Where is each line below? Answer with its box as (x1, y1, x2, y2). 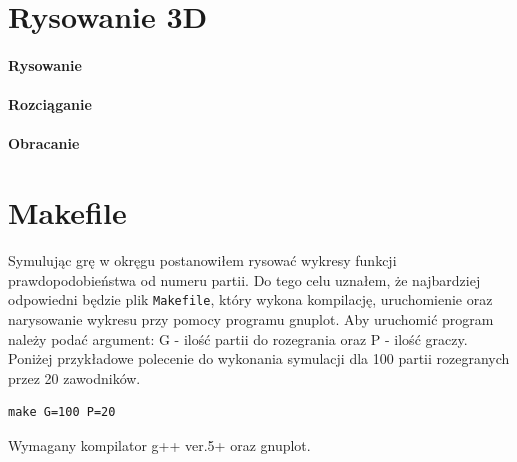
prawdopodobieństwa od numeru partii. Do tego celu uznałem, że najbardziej (8, 269, 481, 290)
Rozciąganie (8, 94, 92, 115)
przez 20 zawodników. (8, 367, 141, 388)
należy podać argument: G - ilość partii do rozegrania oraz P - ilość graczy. (8, 328, 468, 349)
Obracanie (8, 133, 80, 154)
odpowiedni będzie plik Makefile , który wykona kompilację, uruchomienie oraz (8, 289, 493, 310)
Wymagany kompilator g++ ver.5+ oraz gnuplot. (8, 434, 311, 455)
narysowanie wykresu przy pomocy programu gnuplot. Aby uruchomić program (8, 308, 494, 329)
